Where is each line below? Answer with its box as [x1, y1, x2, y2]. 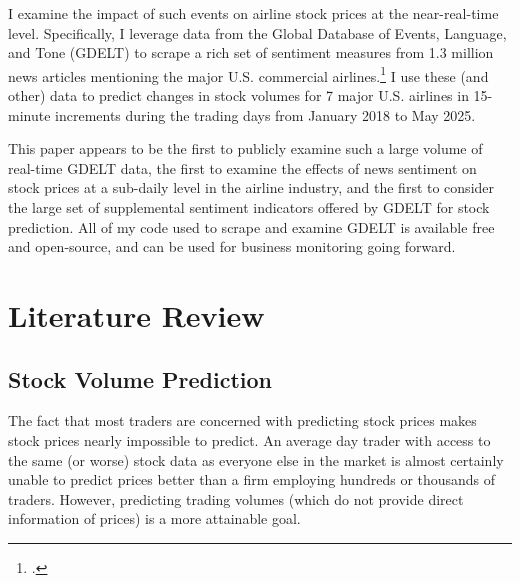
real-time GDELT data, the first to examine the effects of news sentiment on [8, 157, 477, 178]
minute [8, 104, 51, 125]
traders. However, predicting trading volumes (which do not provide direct [8, 488, 464, 509]
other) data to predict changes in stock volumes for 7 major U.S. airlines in [8, 85, 469, 106]
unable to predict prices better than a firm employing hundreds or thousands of [8, 469, 496, 490]
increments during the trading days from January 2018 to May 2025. [55, 104, 476, 125]
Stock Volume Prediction [8, 363, 273, 394]
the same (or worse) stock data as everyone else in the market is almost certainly [8, 449, 504, 470]
